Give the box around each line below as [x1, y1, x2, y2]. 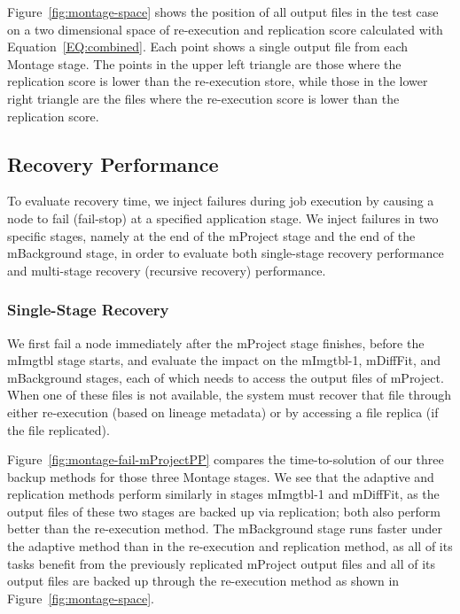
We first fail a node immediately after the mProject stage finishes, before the [7, 333, 425, 352]
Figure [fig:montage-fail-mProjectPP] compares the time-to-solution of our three [7, 450, 444, 469]
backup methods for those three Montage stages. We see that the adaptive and [7, 467, 434, 486]
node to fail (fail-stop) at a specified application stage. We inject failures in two [7, 208, 439, 227]
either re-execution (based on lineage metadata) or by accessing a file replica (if [7, 402, 439, 421]
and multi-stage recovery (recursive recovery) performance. [7, 260, 326, 279]
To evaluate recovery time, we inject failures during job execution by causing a [7, 191, 434, 210]
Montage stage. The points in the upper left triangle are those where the [7, 54, 402, 73]
